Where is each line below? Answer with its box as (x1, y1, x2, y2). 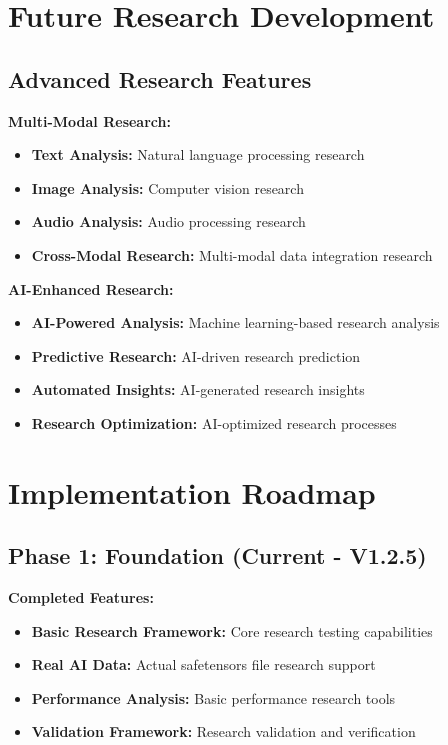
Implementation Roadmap (8, 471, 376, 512)
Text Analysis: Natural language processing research (31, 144, 365, 165)
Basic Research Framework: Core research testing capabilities (31, 620, 433, 641)
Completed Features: (8, 587, 154, 608)
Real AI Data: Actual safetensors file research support (31, 654, 376, 675)
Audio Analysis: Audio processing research (31, 211, 306, 232)
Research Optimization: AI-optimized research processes (31, 412, 397, 433)
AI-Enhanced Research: (8, 278, 174, 299)
